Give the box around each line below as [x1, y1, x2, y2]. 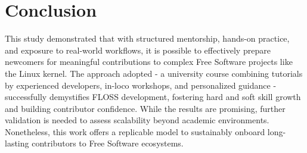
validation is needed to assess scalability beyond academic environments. [5, 114, 269, 126]
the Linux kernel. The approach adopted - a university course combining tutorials [5, 67, 303, 79]
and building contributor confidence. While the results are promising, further [5, 102, 286, 114]
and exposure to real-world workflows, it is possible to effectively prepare [5, 43, 271, 56]
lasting [5, 137, 29, 149]
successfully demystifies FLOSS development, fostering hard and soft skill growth [5, 90, 301, 103]
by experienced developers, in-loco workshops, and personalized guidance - [5, 79, 277, 91]
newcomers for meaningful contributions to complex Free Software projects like [5, 55, 293, 68]
